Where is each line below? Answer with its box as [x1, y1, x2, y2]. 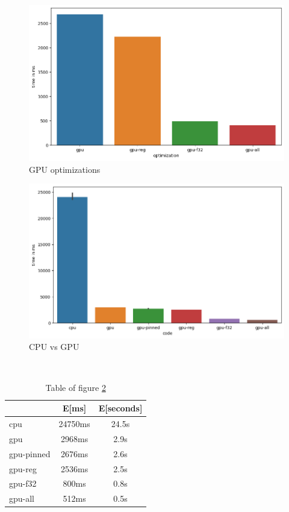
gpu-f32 [9, 477, 37, 490]
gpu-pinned [9, 447, 51, 460]
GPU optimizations [29, 163, 101, 175]
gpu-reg [9, 462, 37, 475]
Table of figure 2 [45, 381, 106, 393]
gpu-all [9, 492, 35, 505]
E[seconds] [98, 402, 143, 414]
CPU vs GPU [29, 340, 79, 353]
